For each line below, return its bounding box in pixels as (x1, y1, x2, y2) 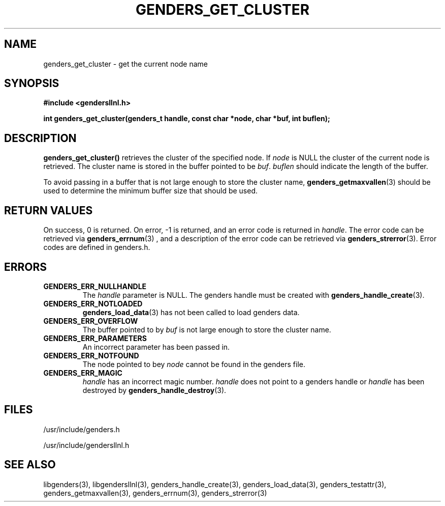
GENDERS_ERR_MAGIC (43, 368, 122, 377)
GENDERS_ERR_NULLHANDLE (43, 282, 147, 291)
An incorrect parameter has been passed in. (82, 342, 230, 351)
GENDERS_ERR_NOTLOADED (43, 299, 143, 308)
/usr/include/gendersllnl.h (43, 440, 130, 449)
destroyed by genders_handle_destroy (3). (82, 385, 227, 395)
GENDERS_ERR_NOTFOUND (43, 351, 139, 360)
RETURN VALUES (4, 204, 93, 217)
